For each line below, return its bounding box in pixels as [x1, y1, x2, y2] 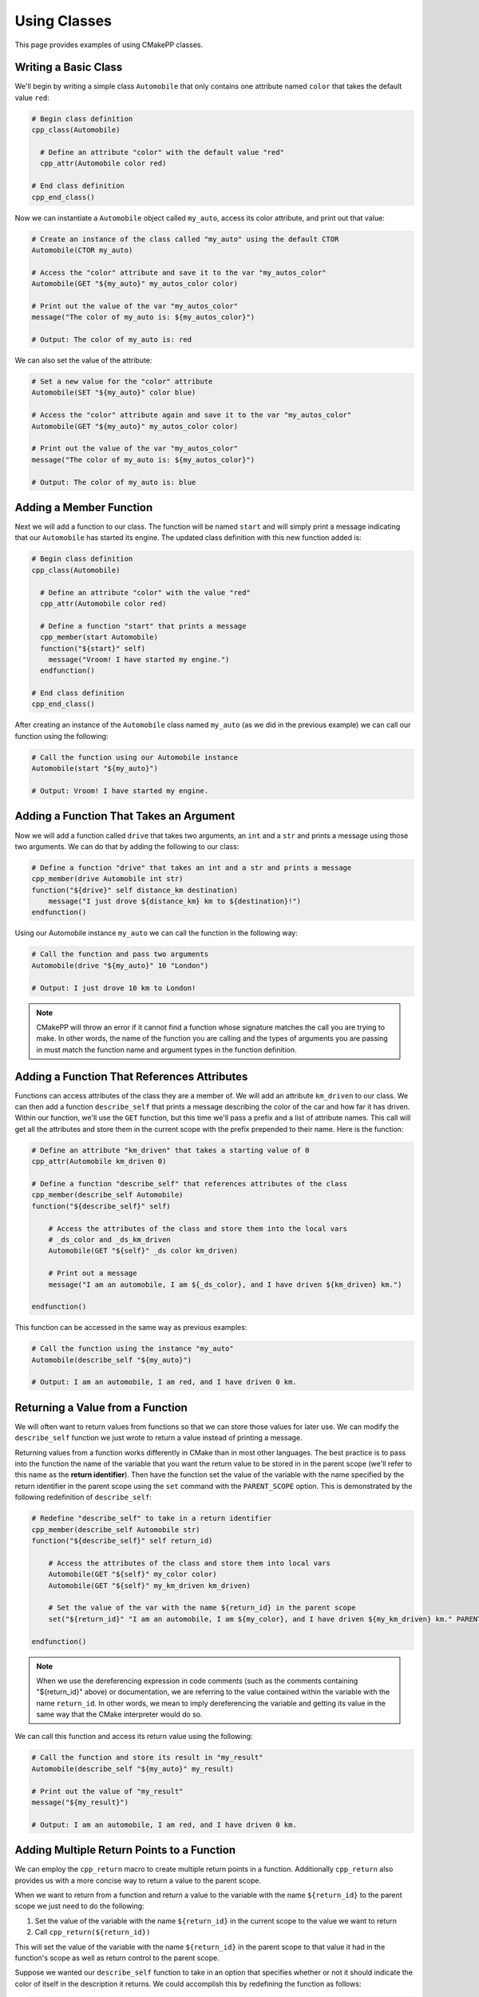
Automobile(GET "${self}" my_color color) [48, 1570, 217, 1579]
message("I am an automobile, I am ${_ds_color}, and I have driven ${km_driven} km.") [48, 1280, 402, 1289]
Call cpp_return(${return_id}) [34, 1928, 151, 1937]
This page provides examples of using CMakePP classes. [14, 40, 204, 50]
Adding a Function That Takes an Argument [14, 809, 236, 823]
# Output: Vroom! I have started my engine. [31, 787, 209, 796]
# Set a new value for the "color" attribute [31, 377, 213, 387]
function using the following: [14, 731, 109, 740]
